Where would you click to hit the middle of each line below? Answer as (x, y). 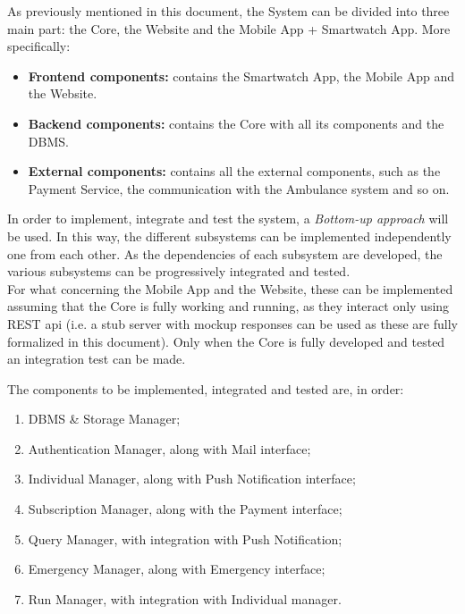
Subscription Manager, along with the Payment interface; (185, 509)
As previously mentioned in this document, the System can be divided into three (228, 11)
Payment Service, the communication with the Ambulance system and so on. (239, 188)
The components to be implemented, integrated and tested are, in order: (206, 388)
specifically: (39, 46)
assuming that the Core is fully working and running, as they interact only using (228, 306)
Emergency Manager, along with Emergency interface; (177, 569)
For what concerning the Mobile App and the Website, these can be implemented (230, 288)
